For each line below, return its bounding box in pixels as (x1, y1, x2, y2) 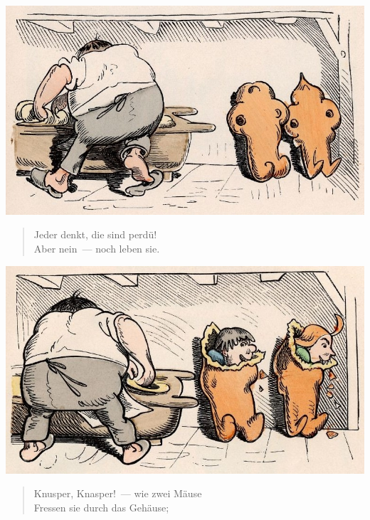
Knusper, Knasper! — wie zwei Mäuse (33, 486, 202, 501)
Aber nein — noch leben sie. (33, 240, 160, 255)
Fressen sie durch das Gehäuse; (33, 499, 169, 514)
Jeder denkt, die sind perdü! (33, 227, 157, 242)
